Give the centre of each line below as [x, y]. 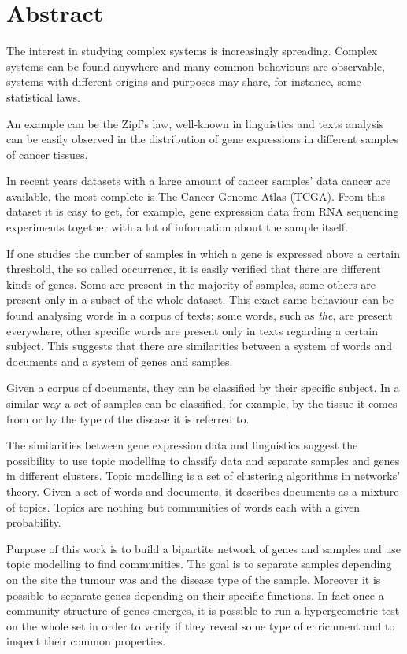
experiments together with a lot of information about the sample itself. [177, 227]
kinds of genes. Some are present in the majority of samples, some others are [191, 284]
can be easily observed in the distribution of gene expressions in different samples [202, 139]
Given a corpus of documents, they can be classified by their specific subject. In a [203, 388]
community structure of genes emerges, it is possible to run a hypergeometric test [203, 610]
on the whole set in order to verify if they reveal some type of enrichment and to [201, 625]
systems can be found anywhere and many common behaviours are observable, [196, 66]
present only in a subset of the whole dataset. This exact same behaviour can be [200, 299]
